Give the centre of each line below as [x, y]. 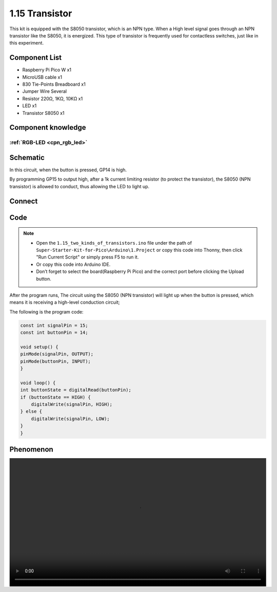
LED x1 [29, 106]
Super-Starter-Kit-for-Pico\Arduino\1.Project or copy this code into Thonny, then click [139, 250]
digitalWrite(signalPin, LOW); [70, 419]
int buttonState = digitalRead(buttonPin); [76, 390]
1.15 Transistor [41, 13]
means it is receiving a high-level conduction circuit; [65, 302]
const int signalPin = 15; [54, 325]
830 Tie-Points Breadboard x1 [54, 84]
